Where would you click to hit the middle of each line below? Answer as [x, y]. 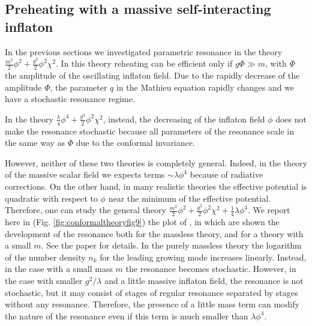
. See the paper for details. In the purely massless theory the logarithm [171, 245]
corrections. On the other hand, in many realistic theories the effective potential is [156, 186]
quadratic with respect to [51, 198]
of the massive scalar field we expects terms [85, 174]
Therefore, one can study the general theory [85, 210]
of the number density [45, 257]
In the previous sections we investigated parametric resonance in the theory [144, 51]
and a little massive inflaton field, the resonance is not [204, 280]
